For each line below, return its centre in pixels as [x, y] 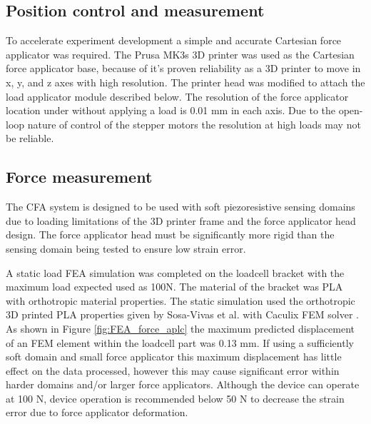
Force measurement [79, 177]
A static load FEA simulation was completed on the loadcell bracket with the [175, 272]
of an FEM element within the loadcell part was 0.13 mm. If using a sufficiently [180, 342]
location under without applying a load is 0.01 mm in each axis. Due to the [171, 110]
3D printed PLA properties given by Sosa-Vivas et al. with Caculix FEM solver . [182, 314]
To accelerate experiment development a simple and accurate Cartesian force [174, 40]
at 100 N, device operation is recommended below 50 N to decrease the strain [175, 398]
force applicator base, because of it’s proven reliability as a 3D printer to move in [183, 68]
